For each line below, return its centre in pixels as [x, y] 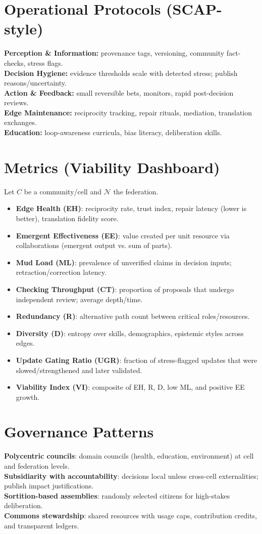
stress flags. [45, 63]
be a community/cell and [63, 191]
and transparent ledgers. [42, 525]
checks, [15, 63]
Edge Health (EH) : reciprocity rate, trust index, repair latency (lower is [131, 208]
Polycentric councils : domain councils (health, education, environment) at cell [129, 456]
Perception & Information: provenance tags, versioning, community [114, 53]
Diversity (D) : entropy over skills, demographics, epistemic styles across [130, 333]
